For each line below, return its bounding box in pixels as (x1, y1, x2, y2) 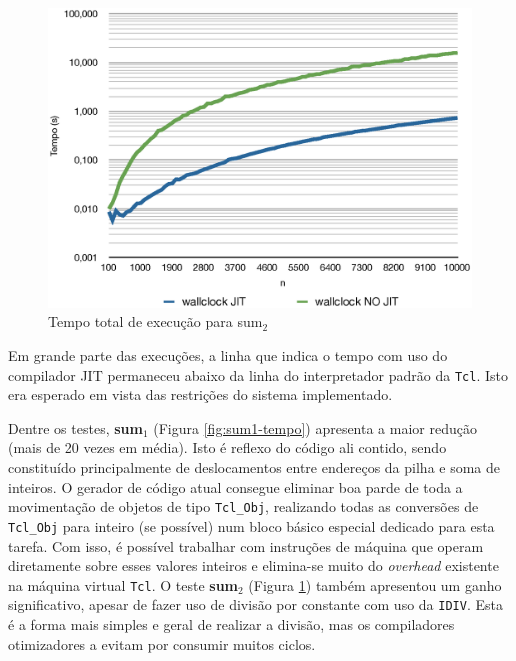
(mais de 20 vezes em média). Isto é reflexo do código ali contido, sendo (8, 437, 447, 458)
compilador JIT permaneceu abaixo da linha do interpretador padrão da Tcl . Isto (8, 364, 508, 385)
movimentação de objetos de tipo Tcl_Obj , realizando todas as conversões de (8, 496, 479, 517)
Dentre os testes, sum (8, 417, 143, 438)
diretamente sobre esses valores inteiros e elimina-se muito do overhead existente (8, 555, 499, 576)
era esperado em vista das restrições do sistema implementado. (8, 384, 393, 405)
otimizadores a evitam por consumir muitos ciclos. (8, 633, 316, 654)
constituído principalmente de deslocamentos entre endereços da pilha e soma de (8, 457, 501, 477)
